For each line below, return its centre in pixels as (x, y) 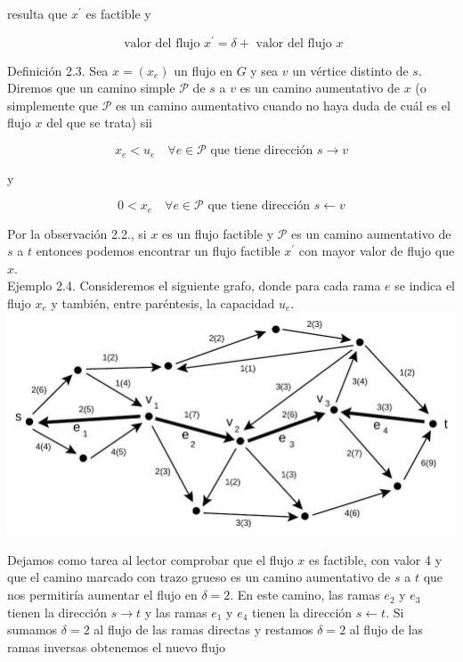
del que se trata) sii (99, 123)
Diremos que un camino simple (91, 88)
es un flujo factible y (218, 233)
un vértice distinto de (350, 70)
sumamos (32, 629)
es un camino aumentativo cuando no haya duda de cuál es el (283, 105)
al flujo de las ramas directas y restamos (203, 629)
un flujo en (203, 70)
